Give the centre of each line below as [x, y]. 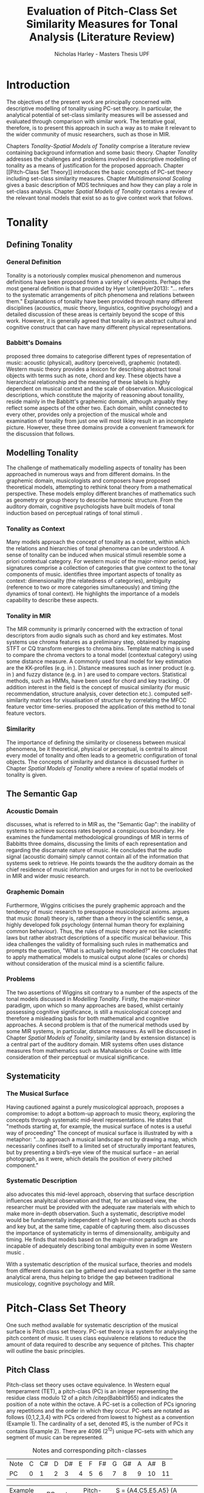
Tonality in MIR [29, 616]
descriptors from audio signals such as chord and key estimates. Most [94, 636]
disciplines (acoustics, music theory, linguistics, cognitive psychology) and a [102, 307]
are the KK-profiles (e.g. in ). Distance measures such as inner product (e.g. [101, 668]
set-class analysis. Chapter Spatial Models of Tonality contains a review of [100, 191]
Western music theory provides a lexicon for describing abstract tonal [93, 369]
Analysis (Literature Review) [102, 37]
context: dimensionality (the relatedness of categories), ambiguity [89, 580]
